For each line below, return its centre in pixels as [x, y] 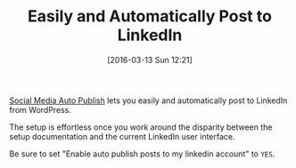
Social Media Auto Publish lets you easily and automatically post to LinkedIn [148, 100]
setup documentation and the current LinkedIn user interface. [122, 136]
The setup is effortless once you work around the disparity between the [141, 127]
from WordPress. [40, 109]
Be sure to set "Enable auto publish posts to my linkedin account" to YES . [142, 154]
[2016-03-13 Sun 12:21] [150, 60]
